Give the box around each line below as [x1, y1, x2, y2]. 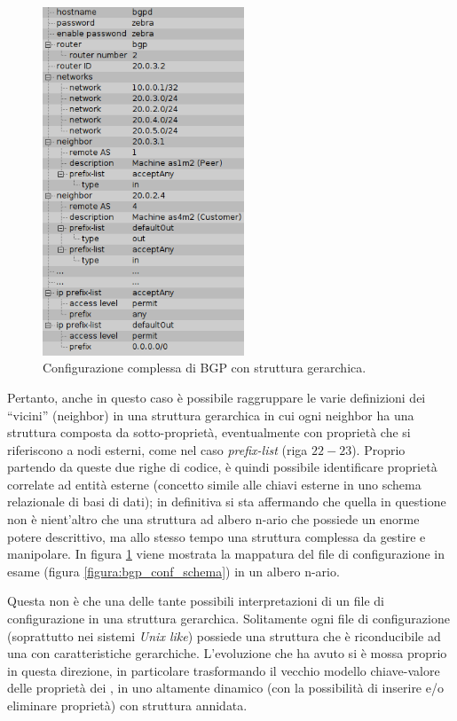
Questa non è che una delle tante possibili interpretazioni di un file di [7, 592, 384, 610]
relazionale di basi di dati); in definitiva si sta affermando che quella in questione [7, 492, 446, 511]
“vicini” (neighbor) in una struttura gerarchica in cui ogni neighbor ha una [7, 405, 414, 424]
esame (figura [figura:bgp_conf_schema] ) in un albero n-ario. [7, 561, 340, 580]
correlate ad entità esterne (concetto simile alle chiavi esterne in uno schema [7, 474, 422, 493]
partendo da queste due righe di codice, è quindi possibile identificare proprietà [7, 458, 437, 476]
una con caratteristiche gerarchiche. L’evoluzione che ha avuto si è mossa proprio [7, 644, 447, 662]
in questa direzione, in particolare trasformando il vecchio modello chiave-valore [7, 661, 440, 679]
